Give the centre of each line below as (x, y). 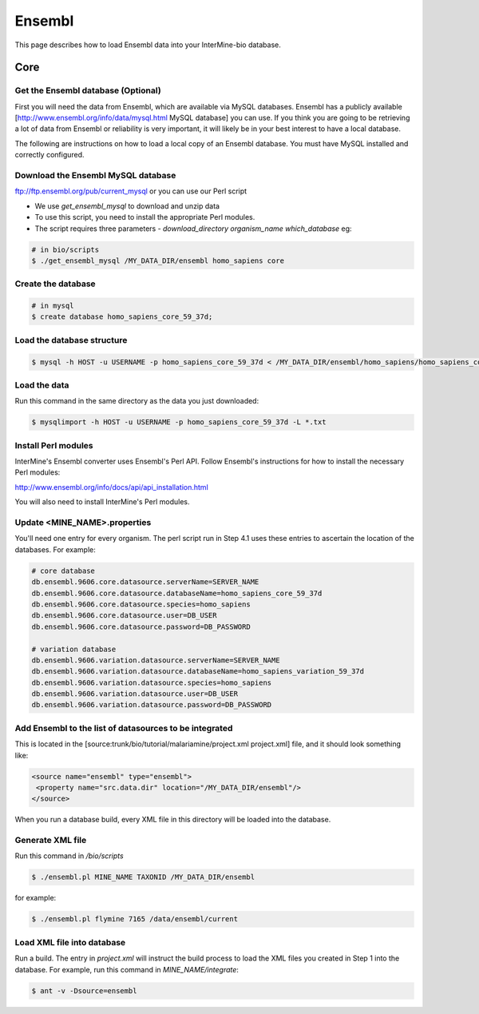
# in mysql (53, 306)
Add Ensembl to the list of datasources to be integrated (124, 728)
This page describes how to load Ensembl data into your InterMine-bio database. (148, 45)
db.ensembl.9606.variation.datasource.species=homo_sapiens (152, 682)
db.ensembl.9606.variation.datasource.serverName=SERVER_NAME (156, 660)
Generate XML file (51, 841)
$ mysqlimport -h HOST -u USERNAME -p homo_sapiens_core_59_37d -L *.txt (179, 422)
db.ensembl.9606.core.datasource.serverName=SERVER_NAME (145, 582)
